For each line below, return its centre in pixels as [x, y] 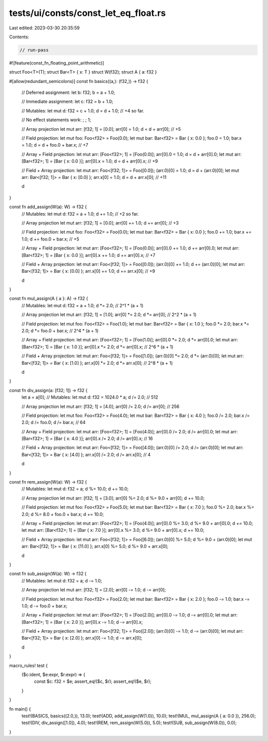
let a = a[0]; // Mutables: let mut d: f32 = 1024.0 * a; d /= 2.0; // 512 [90, 397]
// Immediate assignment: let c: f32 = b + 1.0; [67, 101]
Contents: [19, 37]
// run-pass [34, 50]
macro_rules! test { [29, 665]
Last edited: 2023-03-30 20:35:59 [44, 28]
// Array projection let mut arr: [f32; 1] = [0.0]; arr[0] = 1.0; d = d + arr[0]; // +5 [101, 129]
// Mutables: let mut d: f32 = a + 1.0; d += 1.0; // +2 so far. [80, 214]
